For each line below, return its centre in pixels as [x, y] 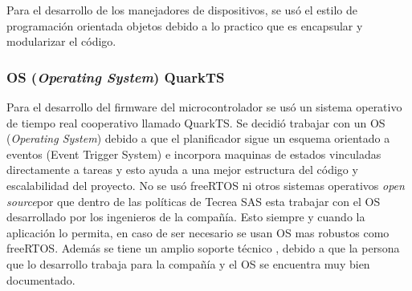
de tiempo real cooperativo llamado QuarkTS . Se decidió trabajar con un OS [196, 122]
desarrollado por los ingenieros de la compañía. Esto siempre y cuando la [186, 217]
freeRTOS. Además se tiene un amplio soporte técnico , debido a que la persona [203, 248]
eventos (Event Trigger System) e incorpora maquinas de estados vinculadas [194, 154]
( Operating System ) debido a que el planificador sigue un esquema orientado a [198, 138]
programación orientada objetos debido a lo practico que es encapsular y [185, 25]
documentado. [41, 279]
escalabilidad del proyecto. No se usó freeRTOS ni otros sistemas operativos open [206, 185]
